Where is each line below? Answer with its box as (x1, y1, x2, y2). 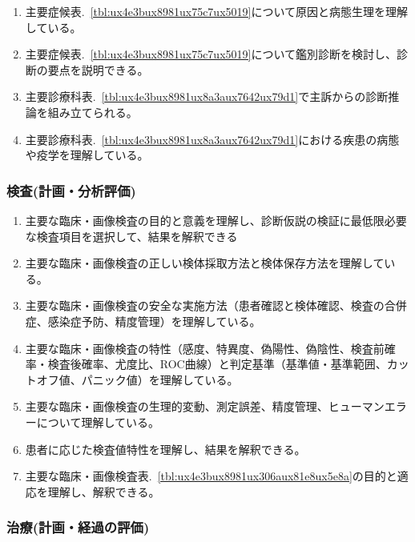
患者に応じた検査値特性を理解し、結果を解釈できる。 (25, 440, 306, 457)
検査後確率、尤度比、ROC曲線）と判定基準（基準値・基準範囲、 (47, 355, 387, 372)
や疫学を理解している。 (25, 147, 149, 163)
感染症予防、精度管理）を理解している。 (47, 312, 261, 329)
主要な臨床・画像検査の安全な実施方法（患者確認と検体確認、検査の (25, 297, 385, 314)
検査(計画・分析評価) (6, 180, 136, 200)
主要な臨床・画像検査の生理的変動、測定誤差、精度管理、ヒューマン (25, 398, 385, 415)
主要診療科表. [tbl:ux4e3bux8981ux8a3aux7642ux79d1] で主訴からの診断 (25, 88, 389, 105)
